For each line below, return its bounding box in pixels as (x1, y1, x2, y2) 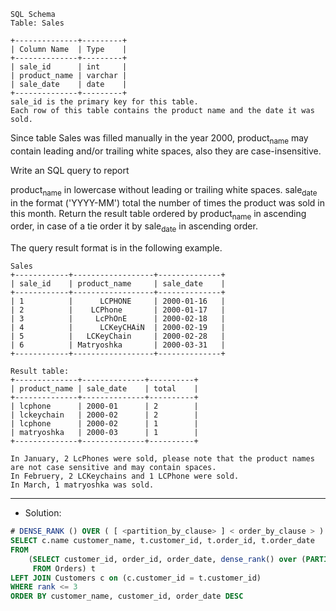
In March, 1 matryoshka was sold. (10, 480, 155, 490)
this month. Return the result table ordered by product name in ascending (10, 207, 307, 222)
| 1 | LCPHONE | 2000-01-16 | (10, 296, 226, 307)
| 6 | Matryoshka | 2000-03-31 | (10, 340, 226, 350)
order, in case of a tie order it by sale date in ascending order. (10, 220, 258, 235)
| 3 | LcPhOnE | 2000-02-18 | (10, 314, 226, 324)
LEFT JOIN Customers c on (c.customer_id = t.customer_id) (10, 573, 262, 583)
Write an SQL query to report (10, 164, 130, 176)
